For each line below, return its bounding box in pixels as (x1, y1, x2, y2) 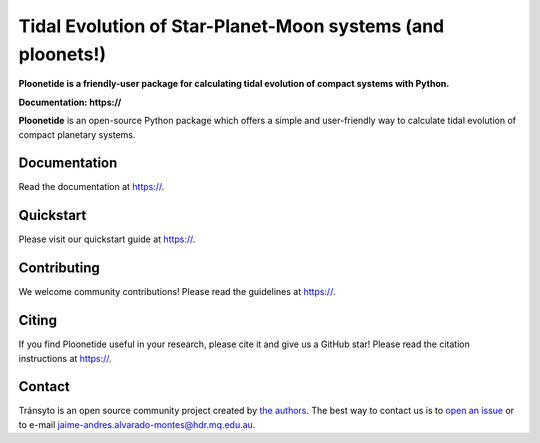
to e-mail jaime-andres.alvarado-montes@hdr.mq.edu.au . (18, 418, 256, 430)
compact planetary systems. (18, 128, 136, 140)
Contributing (18, 260, 100, 277)
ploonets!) (18, 43, 107, 65)
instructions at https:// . (18, 352, 112, 364)
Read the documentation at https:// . (18, 181, 165, 193)
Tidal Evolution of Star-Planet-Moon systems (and (18, 15, 445, 37)
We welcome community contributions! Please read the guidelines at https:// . (18, 286, 336, 298)
